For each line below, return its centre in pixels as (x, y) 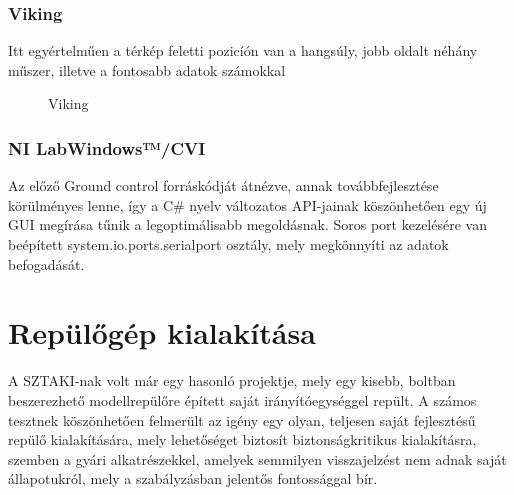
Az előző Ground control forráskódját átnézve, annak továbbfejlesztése (223, 185)
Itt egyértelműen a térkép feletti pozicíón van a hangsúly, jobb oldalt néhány (243, 50)
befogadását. (46, 263)
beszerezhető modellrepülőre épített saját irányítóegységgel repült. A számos (242, 399)
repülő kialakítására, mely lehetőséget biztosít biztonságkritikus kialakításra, (242, 439)
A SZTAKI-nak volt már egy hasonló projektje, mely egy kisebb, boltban (232, 380)
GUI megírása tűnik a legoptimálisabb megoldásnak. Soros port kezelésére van (247, 224)
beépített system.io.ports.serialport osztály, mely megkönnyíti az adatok (228, 244)
